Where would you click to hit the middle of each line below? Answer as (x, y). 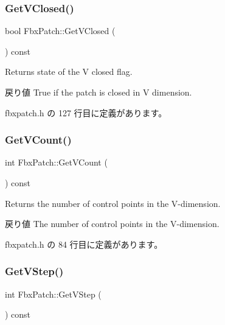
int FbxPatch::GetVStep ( (53, 294)
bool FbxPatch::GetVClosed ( (60, 31)
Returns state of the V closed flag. (69, 72)
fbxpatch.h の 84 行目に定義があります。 (84, 244)
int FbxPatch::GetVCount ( (56, 162)
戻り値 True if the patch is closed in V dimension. (99, 92)
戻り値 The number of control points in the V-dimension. (112, 224)
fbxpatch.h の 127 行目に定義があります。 (86, 112)
